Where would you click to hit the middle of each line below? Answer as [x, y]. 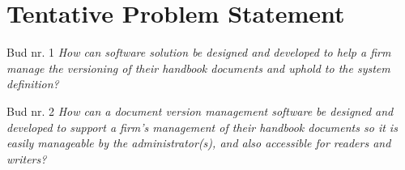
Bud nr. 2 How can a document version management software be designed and [200, 110]
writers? [27, 158]
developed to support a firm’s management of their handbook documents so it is [202, 127]
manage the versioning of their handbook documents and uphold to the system [198, 68]
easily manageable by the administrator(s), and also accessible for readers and [199, 143]
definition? [33, 84]
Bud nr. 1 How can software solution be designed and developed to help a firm [199, 52]
